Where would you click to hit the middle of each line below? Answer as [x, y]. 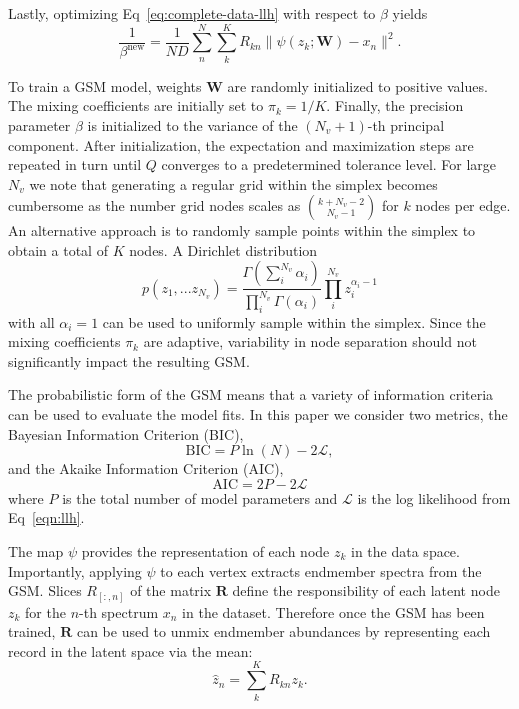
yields [410, 13]
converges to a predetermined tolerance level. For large [329, 164]
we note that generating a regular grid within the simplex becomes [233, 183]
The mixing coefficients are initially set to [136, 105]
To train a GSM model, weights [105, 85]
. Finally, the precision [395, 105]
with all [31, 321]
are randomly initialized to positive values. [357, 85]
